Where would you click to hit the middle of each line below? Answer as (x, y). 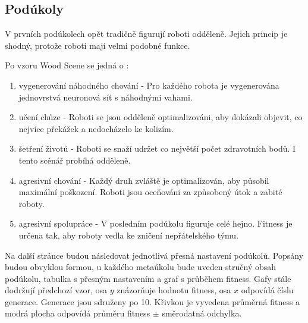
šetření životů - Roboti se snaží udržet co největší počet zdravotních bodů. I (157, 148)
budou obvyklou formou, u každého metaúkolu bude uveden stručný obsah (141, 267)
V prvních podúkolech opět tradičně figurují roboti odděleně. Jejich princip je (146, 34)
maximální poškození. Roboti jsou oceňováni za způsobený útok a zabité (150, 192)
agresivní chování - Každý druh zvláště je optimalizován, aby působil (144, 180)
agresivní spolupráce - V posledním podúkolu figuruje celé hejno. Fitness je (155, 223)
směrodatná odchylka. (202, 313)
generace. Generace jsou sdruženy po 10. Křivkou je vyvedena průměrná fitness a (153, 301)
